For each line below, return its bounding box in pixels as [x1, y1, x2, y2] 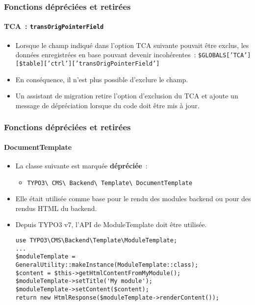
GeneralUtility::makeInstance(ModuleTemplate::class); [15, 261, 199, 269]
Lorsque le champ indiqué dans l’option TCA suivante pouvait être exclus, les [15, 40, 249, 50]
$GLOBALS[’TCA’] [198, 52, 251, 59]
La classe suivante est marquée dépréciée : [15, 161, 148, 171]
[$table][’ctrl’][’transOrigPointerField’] [15, 60, 160, 67]
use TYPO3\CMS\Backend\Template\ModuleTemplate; [15, 237, 178, 244]
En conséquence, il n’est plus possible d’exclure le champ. [15, 74, 188, 84]
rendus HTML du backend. [15, 203, 97, 213]
